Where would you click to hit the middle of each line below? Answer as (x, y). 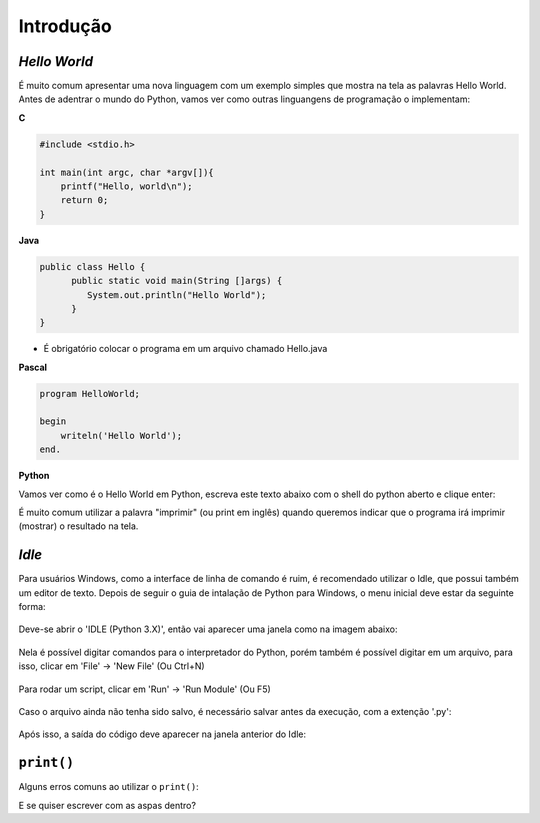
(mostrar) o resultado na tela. (78, 526)
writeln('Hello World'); (121, 435)
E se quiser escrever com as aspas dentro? (107, 805)
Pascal (33, 367)
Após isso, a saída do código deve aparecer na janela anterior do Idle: (162, 734)
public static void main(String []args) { (177, 281)
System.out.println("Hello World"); (176, 294)
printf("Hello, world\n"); (127, 186)
